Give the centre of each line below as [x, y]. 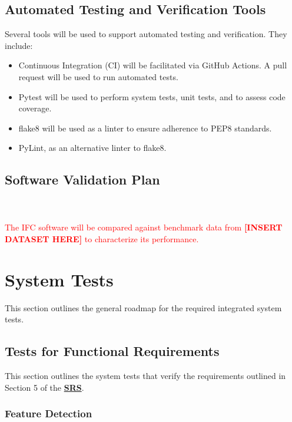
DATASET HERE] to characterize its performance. [102, 238]
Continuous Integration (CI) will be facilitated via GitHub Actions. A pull [153, 65]
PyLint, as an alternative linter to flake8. [92, 148]
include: [19, 45]
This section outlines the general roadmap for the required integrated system [143, 307]
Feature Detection [49, 413]
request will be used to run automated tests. [98, 76]
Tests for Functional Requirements [112, 351]
